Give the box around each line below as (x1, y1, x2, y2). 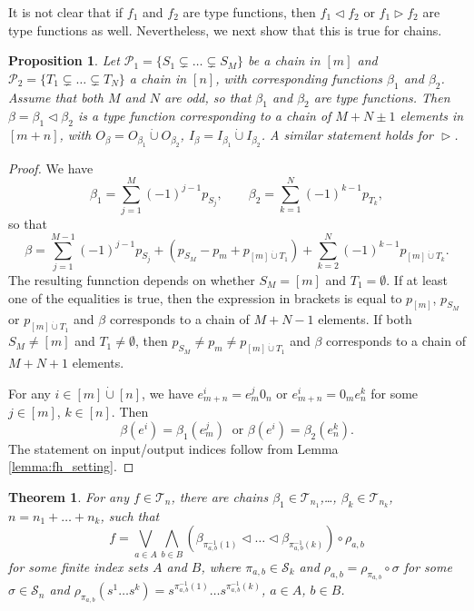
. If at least (386, 271, 449, 290)
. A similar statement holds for (261, 125, 434, 144)
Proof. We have (8, 158, 94, 177)
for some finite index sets (8, 557, 149, 576)
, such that (100, 506, 160, 525)
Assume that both (8, 87, 104, 106)
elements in (400, 106, 464, 125)
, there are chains (171, 488, 269, 507)
